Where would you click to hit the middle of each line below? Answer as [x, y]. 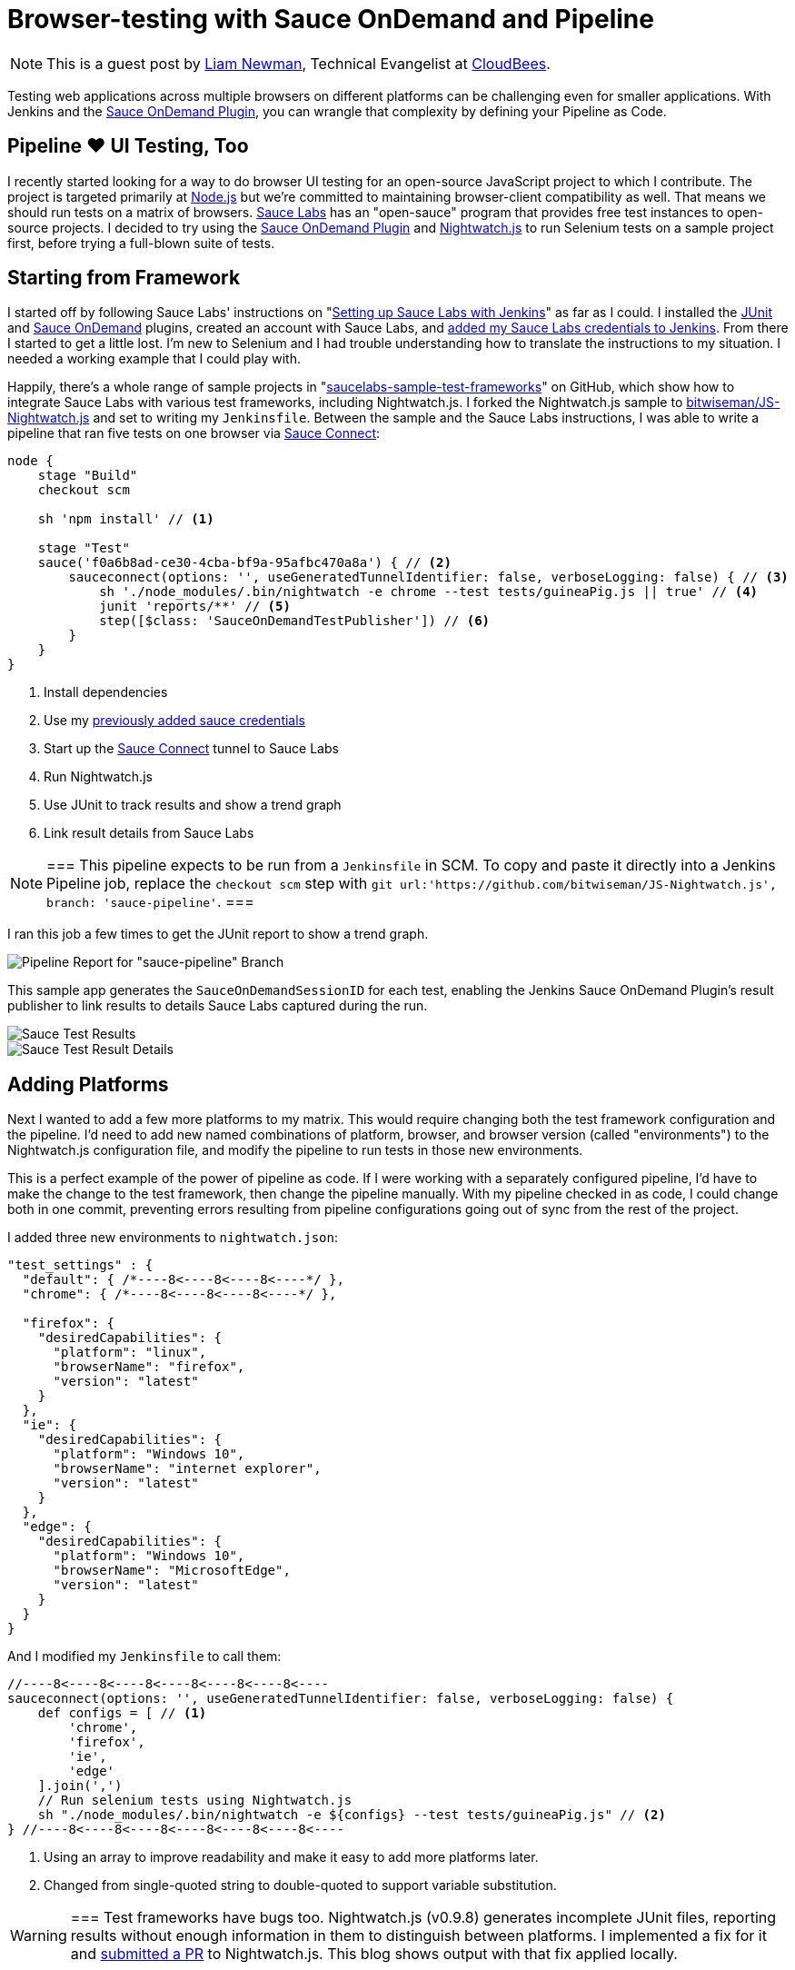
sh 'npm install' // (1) [126, 519]
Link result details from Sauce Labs [149, 833]
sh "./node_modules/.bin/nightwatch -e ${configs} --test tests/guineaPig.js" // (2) [352, 1815]
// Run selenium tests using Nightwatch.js [195, 1801]
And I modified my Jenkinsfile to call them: [144, 1657]
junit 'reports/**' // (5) [195, 607]
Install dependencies [106, 692]
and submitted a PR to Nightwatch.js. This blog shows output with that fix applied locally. [374, 1954]
